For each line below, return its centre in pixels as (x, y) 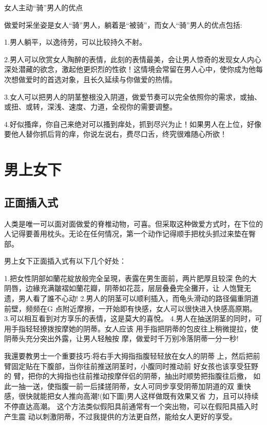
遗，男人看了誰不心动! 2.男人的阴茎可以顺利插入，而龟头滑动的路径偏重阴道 (131, 298)
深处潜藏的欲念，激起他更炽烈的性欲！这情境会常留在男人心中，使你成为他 (130, 69)
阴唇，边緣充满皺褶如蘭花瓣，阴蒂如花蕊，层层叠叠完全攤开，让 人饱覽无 (128, 288)
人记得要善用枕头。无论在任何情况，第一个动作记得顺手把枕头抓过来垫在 (126, 234)
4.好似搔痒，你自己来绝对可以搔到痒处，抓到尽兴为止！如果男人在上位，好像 (133, 124)
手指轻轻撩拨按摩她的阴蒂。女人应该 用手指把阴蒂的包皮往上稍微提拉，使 (135, 328)
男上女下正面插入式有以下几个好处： (65, 261)
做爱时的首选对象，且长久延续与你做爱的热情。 (97, 79)
